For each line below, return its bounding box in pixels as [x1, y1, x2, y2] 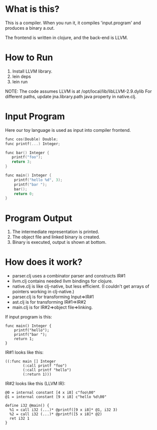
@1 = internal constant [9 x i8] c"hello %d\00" [5, 394, 107, 399]
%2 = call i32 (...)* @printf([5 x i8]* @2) [9, 412, 102, 417]
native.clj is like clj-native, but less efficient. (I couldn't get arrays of [12, 283, 150, 289]
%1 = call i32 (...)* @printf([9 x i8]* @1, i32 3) [9, 407, 118, 413]
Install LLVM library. [12, 68, 53, 74]
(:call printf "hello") [23, 368, 71, 373]
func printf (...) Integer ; [5, 141, 61, 146]
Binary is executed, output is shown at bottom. [12, 239, 107, 245]
